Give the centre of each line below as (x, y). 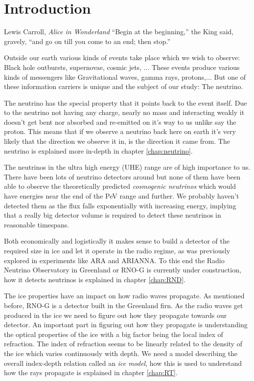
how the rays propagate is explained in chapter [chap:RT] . (91, 372)
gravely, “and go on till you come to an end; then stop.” (87, 41)
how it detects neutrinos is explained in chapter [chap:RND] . (95, 279)
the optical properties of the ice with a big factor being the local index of (114, 334)
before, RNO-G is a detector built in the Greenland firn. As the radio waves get (124, 305)
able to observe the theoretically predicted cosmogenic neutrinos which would (120, 186)
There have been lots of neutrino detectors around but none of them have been (122, 176)
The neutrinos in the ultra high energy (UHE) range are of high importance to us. (127, 167)
